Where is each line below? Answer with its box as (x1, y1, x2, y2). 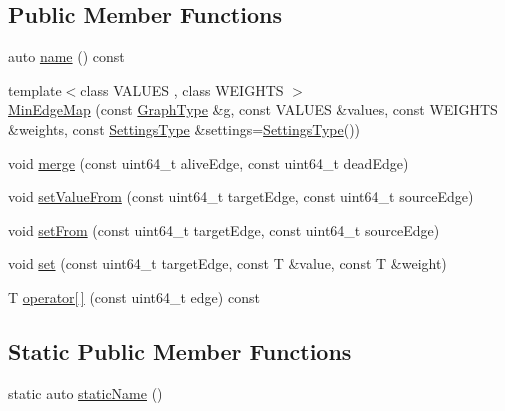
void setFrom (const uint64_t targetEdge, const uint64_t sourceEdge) (8, 219, 440, 240)
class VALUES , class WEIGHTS (80, 79, 284, 100)
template (8, 79, 62, 100)
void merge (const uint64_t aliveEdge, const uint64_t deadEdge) (8, 152, 409, 173)
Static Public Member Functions (8, 335, 352, 366)
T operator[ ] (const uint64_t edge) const (8, 286, 260, 307)
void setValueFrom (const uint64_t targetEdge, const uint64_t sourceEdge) (8, 186, 474, 207)
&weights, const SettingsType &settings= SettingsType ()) (8, 118, 361, 139)
